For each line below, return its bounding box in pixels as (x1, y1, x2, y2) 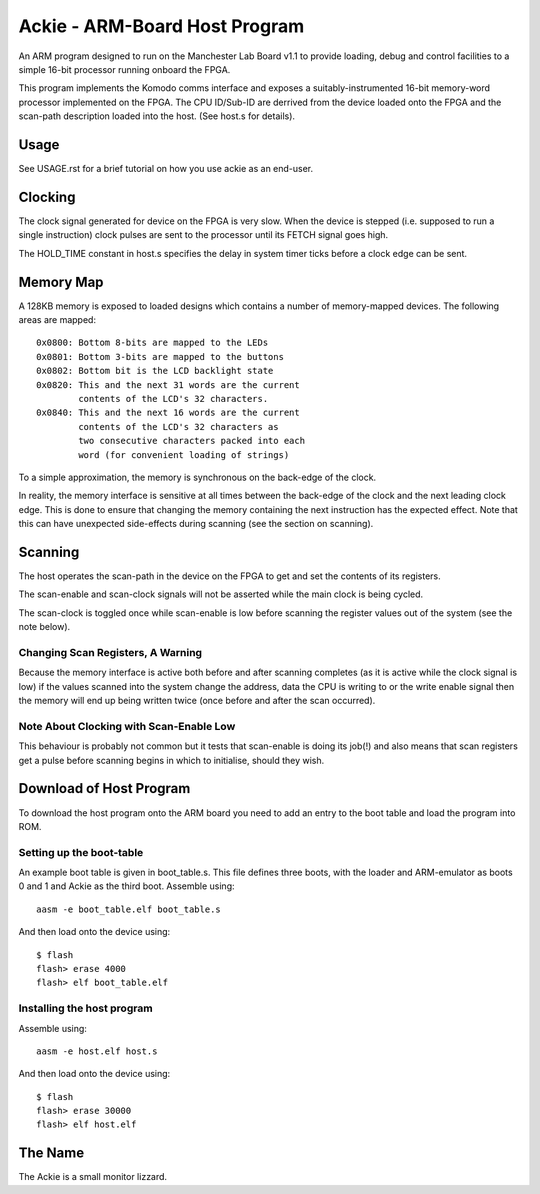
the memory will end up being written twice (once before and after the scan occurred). (18, 695, 376, 707)
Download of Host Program (18, 780, 191, 797)
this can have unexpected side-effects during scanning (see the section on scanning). (18, 518, 374, 530)
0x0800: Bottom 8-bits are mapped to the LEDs (36, 337, 269, 349)
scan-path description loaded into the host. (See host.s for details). (18, 110, 295, 122)
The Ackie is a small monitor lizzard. (18, 1171, 168, 1183)
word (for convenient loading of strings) (78, 449, 290, 460)
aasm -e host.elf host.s (36, 1045, 158, 1057)
